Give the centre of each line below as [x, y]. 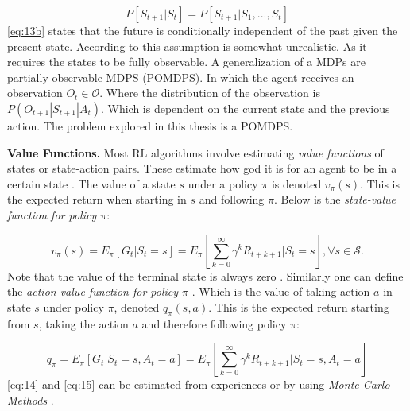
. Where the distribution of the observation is [210, 93]
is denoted [296, 183]
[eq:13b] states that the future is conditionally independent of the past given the [203, 30]
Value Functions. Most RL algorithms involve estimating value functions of [195, 152]
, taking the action [83, 323]
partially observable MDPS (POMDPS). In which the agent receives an [181, 77]
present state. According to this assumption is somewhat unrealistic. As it [187, 46]
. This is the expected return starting [299, 306]
